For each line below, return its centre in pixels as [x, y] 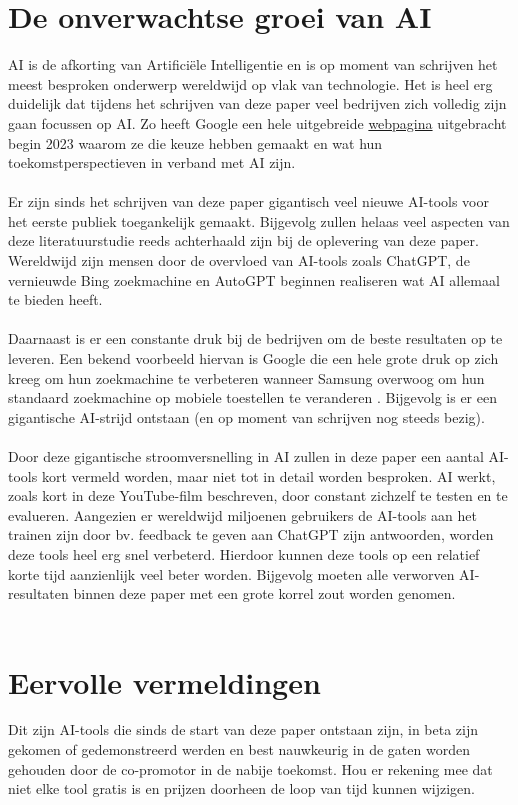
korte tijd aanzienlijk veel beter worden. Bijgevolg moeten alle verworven [231, 573]
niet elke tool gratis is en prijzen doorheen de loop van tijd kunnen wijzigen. [241, 788]
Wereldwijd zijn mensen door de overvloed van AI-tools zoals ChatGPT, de [239, 260]
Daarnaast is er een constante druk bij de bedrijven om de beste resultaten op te [255, 338]
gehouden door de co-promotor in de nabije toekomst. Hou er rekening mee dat [250, 768]
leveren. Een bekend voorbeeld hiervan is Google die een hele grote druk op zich [253, 358]
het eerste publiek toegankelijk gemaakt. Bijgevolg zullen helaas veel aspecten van [259, 220]
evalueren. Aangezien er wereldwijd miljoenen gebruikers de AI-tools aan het [242, 514]
